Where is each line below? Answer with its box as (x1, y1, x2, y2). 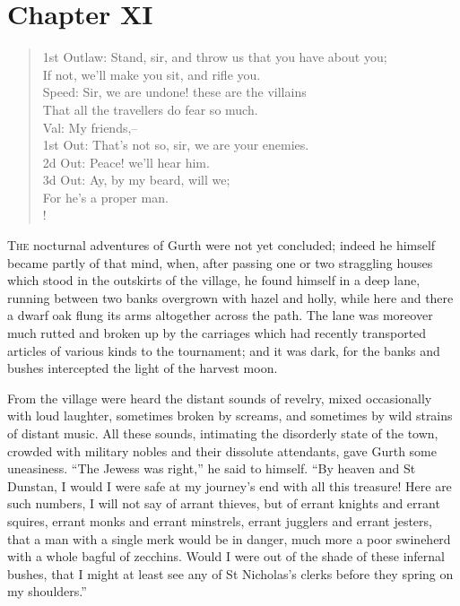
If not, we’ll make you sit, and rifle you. (42, 65, 261, 83)
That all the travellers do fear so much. (42, 100, 258, 118)
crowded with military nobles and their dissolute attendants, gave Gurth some (7, 441, 437, 460)
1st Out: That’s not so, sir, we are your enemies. (42, 135, 309, 154)
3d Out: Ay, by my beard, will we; (42, 170, 230, 189)
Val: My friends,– (42, 117, 138, 136)
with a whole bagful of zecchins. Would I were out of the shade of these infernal (7, 547, 445, 566)
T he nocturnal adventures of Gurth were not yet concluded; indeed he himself (7, 236, 436, 255)
